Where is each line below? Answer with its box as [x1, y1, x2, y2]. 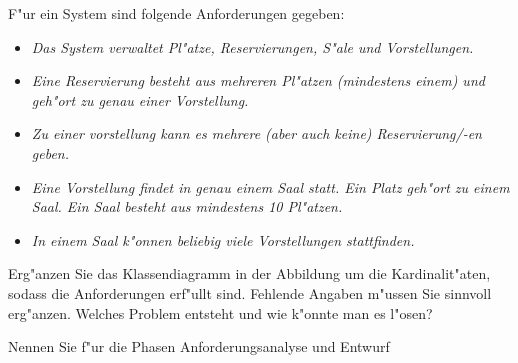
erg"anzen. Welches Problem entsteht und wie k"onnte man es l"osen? [8, 302, 433, 323]
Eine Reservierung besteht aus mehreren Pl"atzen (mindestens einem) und [31, 70, 485, 91]
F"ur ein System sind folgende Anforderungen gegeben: [8, 3, 345, 23]
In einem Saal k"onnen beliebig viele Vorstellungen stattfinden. [31, 229, 415, 250]
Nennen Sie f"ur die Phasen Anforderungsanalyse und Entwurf [8, 336, 390, 357]
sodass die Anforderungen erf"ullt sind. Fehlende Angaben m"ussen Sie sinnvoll [8, 282, 492, 303]
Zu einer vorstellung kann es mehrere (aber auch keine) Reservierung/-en [31, 123, 482, 144]
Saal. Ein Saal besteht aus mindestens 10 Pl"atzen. [31, 196, 343, 217]
